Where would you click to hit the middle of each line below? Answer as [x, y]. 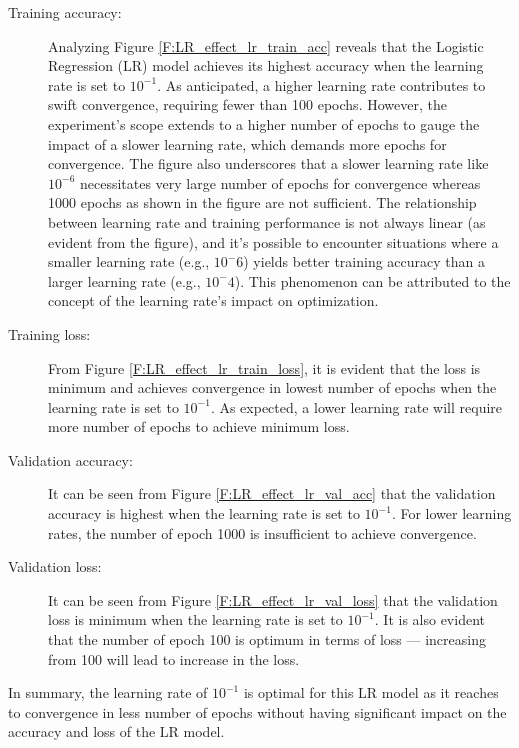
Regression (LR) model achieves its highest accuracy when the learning [266, 65]
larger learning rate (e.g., [124, 280]
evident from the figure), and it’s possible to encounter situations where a [273, 241]
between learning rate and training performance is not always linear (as [267, 221]
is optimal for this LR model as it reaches [371, 692]
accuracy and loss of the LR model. [116, 731]
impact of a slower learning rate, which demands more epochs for [247, 143]
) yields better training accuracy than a [364, 261]
